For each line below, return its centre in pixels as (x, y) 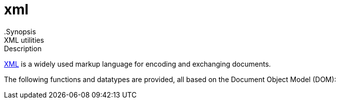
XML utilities (24, 40)
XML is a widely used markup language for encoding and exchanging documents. (137, 64)
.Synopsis (20, 31)
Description (23, 48)
